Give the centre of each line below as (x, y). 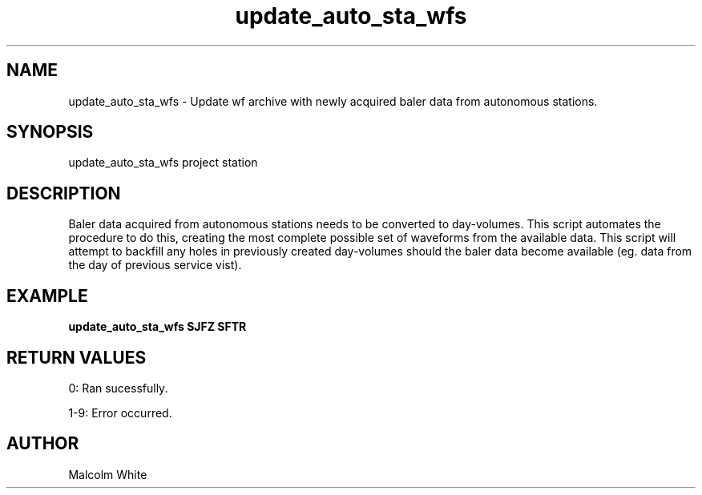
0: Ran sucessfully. (118, 388)
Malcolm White (108, 474)
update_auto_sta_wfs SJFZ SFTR (157, 327)
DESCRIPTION (64, 193)
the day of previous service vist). (155, 265)
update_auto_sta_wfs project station (163, 163)
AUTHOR (43, 444)
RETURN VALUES (77, 357)
